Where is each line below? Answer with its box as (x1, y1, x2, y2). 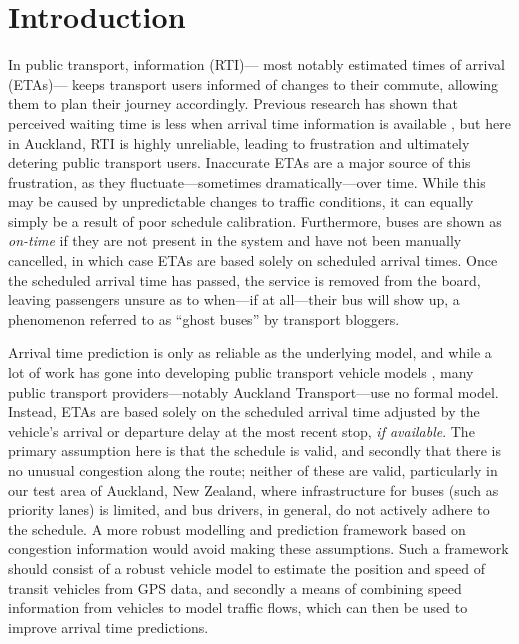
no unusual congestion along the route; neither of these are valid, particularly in (8, 460, 498, 480)
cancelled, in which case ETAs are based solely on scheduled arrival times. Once (8, 250, 498, 271)
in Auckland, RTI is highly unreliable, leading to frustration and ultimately (8, 132, 470, 153)
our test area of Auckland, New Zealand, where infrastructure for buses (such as (8, 479, 499, 500)
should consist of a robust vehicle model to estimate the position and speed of (8, 557, 485, 578)
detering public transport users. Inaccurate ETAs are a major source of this (8, 152, 471, 173)
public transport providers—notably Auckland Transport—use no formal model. (8, 381, 499, 402)
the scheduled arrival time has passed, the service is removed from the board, (8, 269, 481, 290)
